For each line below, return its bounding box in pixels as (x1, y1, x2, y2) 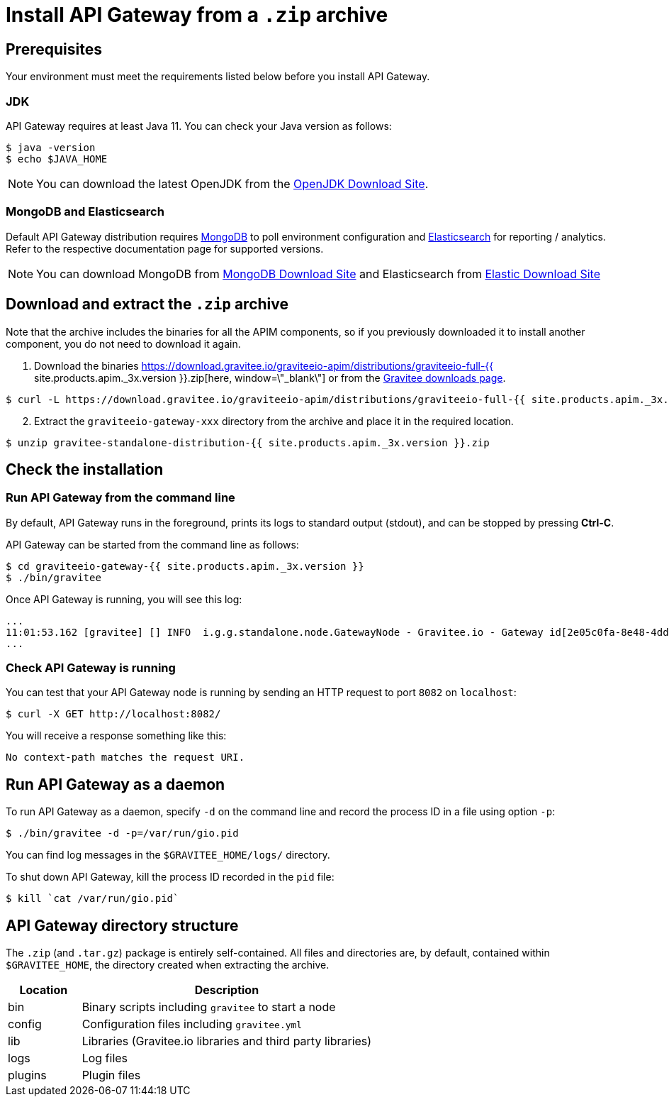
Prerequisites (6, 40, 102, 58)
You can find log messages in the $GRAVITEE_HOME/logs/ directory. (6, 849, 330, 861)
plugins (8, 1068, 47, 1083)
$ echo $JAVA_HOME (6, 153, 108, 165)
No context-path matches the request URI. (6, 751, 245, 764)
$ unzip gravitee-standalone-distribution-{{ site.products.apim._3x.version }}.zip (6, 436, 490, 448)
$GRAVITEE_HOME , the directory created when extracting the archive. (6, 959, 330, 971)
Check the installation (6, 460, 164, 478)
